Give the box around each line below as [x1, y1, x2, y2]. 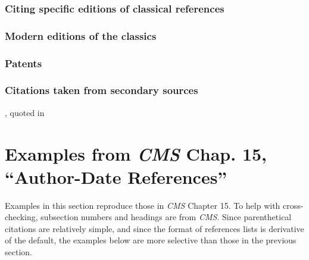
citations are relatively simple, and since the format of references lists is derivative [5, 222, 304, 234]
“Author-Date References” [5, 164, 227, 189]
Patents [5, 55, 42, 70]
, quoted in [5, 106, 45, 118]
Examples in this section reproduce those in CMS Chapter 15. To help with [5, 199, 280, 211]
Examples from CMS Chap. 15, [5, 141, 267, 166]
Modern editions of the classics [5, 28, 157, 43]
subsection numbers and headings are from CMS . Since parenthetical [40, 211, 292, 223]
